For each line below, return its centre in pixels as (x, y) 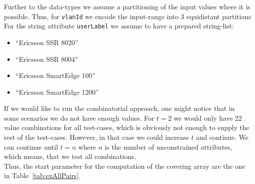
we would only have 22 (208, 118)
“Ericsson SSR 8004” (47, 59)
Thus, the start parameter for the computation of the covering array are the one (125, 166)
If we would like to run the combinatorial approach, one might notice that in (119, 108)
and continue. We (222, 137)
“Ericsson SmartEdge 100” (56, 75)
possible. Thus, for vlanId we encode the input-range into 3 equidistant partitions (128, 16)
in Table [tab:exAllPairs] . (42, 175)
